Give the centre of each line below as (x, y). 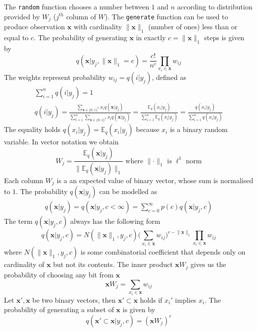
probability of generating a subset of (59, 309)
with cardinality (98, 27)
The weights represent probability (55, 77)
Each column (24, 180)
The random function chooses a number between (77, 6)
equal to (16, 37)
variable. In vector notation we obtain (61, 142)
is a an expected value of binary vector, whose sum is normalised (155, 180)
